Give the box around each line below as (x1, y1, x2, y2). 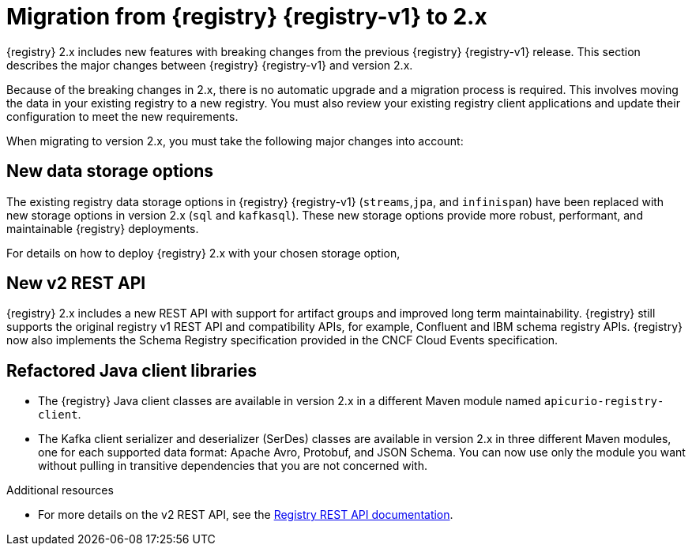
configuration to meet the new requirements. (6, 109, 239, 123)
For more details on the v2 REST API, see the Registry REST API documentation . (38, 508, 453, 522)
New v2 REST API (6, 273, 146, 294)
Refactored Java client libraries (6, 360, 257, 381)
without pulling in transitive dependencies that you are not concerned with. (38, 459, 427, 473)
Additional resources (6, 483, 114, 498)
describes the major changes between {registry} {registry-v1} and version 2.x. (6, 58, 413, 72)
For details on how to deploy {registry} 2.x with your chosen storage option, (6, 246, 401, 260)
